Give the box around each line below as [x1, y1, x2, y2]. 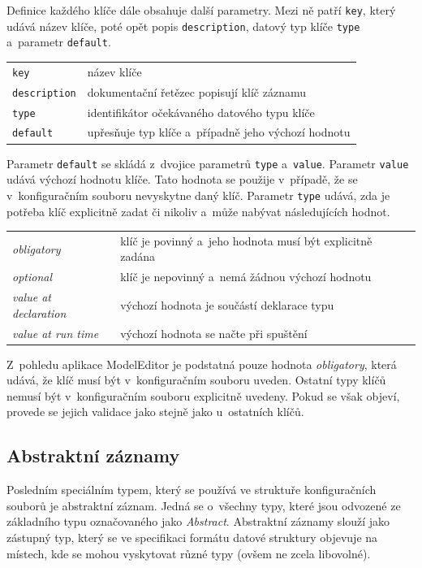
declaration [12, 304, 67, 321]
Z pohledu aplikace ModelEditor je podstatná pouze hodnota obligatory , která [6, 355, 397, 372]
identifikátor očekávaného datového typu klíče [87, 103, 315, 120]
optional [12, 268, 53, 285]
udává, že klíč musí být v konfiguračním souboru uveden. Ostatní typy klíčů [6, 371, 386, 388]
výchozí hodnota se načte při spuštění [120, 324, 308, 341]
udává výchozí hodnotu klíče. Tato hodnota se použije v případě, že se [6, 171, 358, 188]
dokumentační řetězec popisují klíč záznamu [87, 83, 306, 100]
